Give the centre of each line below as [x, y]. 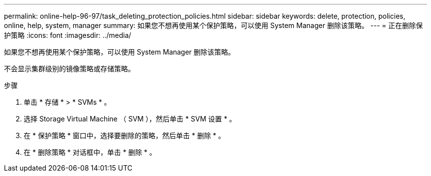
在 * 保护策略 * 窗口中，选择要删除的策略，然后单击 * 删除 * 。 [124, 135]
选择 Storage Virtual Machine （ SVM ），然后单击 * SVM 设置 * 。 [130, 119]
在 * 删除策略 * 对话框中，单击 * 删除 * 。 [90, 152]
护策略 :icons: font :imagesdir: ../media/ [68, 35]
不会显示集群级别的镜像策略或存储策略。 [69, 69]
